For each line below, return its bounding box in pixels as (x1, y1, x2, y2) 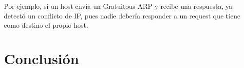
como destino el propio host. (4, 20, 88, 30)
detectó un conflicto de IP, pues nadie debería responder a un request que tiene (4, 10, 241, 20)
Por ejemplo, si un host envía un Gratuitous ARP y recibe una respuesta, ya (4, 1, 233, 11)
